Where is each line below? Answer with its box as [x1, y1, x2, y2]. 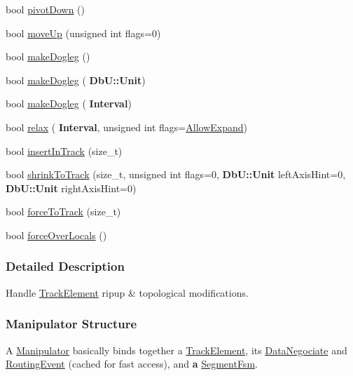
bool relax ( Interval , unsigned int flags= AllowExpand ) [6, 119, 247, 134]
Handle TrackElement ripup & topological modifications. [6, 285, 249, 300]
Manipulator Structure [6, 315, 137, 333]
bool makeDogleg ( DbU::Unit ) [6, 72, 146, 87]
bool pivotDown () [6, 2, 85, 16]
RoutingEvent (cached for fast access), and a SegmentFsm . [6, 356, 258, 371]
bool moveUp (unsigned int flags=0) [6, 25, 161, 40]
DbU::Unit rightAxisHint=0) [6, 180, 137, 195]
